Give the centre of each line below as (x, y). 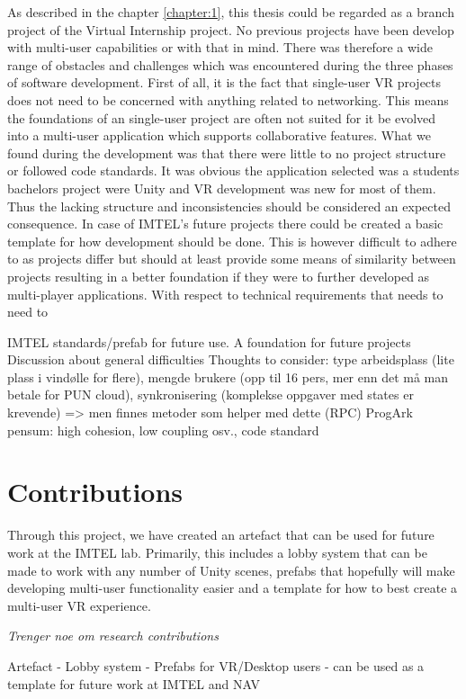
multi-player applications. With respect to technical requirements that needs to (225, 294)
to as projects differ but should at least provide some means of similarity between (232, 259)
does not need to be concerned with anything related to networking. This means (228, 99)
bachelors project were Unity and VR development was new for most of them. (222, 188)
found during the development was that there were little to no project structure (227, 152)
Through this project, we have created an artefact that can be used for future (221, 535)
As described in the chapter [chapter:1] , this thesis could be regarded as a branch (231, 12)
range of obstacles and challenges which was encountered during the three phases (230, 64)
